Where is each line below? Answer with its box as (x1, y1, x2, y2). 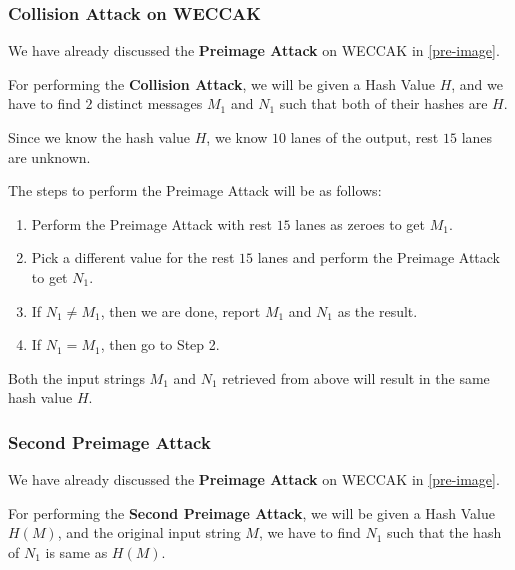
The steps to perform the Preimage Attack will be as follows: (8, 180, 382, 201)
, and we (451, 73, 503, 94)
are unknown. (8, 146, 91, 167)
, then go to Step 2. (100, 334, 220, 355)
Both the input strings (8, 367, 145, 388)
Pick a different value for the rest (31, 247, 235, 268)
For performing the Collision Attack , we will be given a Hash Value (8, 73, 435, 94)
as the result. (337, 300, 418, 321)
